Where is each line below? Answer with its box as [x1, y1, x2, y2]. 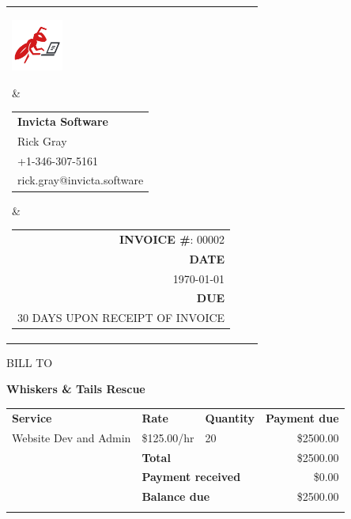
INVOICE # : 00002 [119, 230, 225, 247]
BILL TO [6, 354, 53, 370]
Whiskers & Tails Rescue [6, 381, 145, 397]
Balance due [142, 488, 210, 505]
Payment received [142, 468, 241, 485]
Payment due [265, 409, 339, 426]
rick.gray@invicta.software [17, 172, 144, 188]
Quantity [205, 409, 255, 426]
